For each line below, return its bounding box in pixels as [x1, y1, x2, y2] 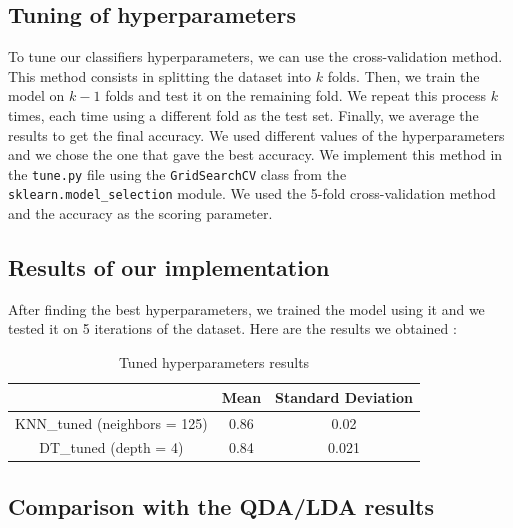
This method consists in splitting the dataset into [8, 65, 312, 86]
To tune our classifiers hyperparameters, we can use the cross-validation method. [8, 46, 503, 67]
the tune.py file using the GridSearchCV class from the [8, 163, 347, 184]
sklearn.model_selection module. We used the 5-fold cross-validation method [8, 183, 496, 204]
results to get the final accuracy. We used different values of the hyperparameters [8, 124, 505, 145]
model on [8, 85, 65, 106]
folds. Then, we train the [327, 65, 480, 86]
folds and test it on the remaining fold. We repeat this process [105, 85, 486, 106]
